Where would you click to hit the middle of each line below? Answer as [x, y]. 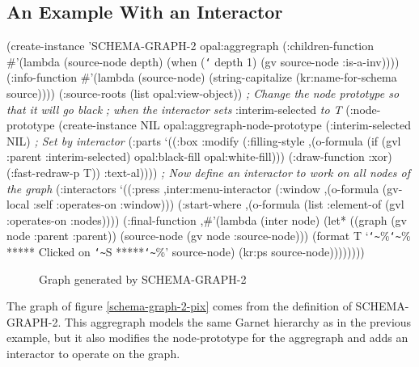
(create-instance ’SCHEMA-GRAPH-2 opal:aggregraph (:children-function [190, 46]
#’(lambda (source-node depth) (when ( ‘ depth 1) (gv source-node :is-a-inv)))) [203, 61]
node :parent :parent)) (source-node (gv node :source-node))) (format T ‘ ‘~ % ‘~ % [209, 236]
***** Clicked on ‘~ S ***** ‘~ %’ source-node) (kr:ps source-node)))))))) [186, 252]
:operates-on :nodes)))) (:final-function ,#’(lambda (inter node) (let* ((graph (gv [207, 219]
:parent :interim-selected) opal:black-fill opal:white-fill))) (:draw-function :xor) [199, 156]
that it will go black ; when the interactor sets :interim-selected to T [174, 109]
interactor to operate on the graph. [93, 354]
